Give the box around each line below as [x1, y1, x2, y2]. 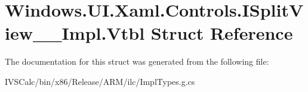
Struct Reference [150, 21, 293, 45]
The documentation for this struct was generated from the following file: [5, 55, 269, 68]
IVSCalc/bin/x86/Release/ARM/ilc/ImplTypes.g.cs [5, 75, 195, 87]
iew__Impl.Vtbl [5, 21, 145, 45]
